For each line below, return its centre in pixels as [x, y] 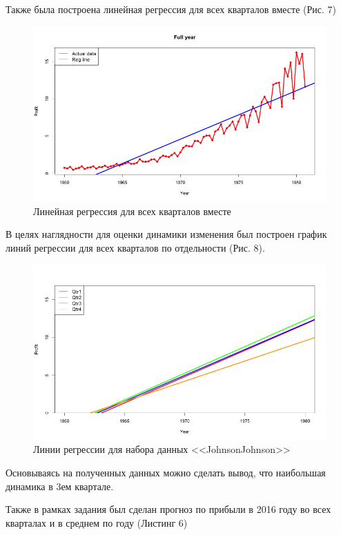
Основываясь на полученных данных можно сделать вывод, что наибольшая [166, 472]
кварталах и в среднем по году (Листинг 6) [97, 522]
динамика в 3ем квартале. [60, 486]
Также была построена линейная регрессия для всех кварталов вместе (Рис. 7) [171, 9]
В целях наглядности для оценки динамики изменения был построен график [166, 234]
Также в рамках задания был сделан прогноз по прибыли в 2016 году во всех [168, 509]
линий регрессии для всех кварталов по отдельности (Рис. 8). [135, 247]
